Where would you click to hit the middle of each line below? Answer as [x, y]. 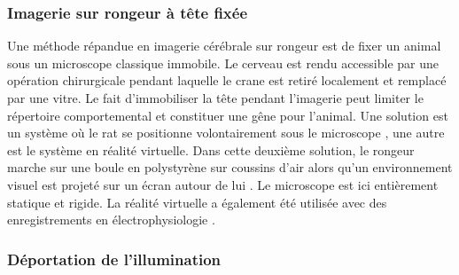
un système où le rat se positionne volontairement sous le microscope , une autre [226, 133]
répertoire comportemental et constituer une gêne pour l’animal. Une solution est [228, 115]
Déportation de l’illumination [114, 259]
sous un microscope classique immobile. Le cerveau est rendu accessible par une [223, 63]
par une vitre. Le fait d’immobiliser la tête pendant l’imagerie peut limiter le [215, 98]
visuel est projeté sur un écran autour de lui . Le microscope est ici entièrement [223, 184]
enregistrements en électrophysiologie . [111, 220]
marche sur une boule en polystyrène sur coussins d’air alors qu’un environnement [230, 167]
